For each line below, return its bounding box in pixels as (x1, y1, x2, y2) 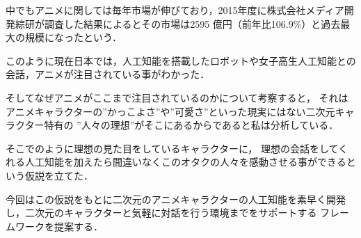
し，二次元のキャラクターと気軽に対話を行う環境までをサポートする (6, 205, 317, 220)
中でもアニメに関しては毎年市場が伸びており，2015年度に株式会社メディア (6, 3, 344, 17)
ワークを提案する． (15, 219, 103, 233)
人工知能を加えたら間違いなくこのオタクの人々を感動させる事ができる (24, 154, 346, 169)
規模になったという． (24, 30, 122, 45)
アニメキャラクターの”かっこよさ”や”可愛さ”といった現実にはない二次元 (6, 104, 335, 118)
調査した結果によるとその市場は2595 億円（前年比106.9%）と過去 (44, 16, 341, 31)
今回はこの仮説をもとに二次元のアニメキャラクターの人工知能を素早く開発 (6, 191, 346, 206)
